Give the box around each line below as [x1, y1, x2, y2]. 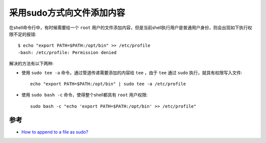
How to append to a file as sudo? [21, 129, 89, 135]
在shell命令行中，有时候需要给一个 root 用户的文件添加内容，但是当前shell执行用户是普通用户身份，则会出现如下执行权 [9, 25, 252, 30]
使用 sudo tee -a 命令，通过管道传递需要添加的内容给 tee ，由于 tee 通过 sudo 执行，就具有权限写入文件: [21, 69, 242, 76]
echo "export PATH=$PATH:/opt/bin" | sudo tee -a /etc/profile [30, 81, 186, 86]
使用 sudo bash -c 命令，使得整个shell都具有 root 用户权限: [21, 92, 148, 98]
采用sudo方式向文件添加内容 [9, 7, 125, 18]
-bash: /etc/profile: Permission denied [18, 50, 117, 55]
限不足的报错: [9, 31, 37, 37]
